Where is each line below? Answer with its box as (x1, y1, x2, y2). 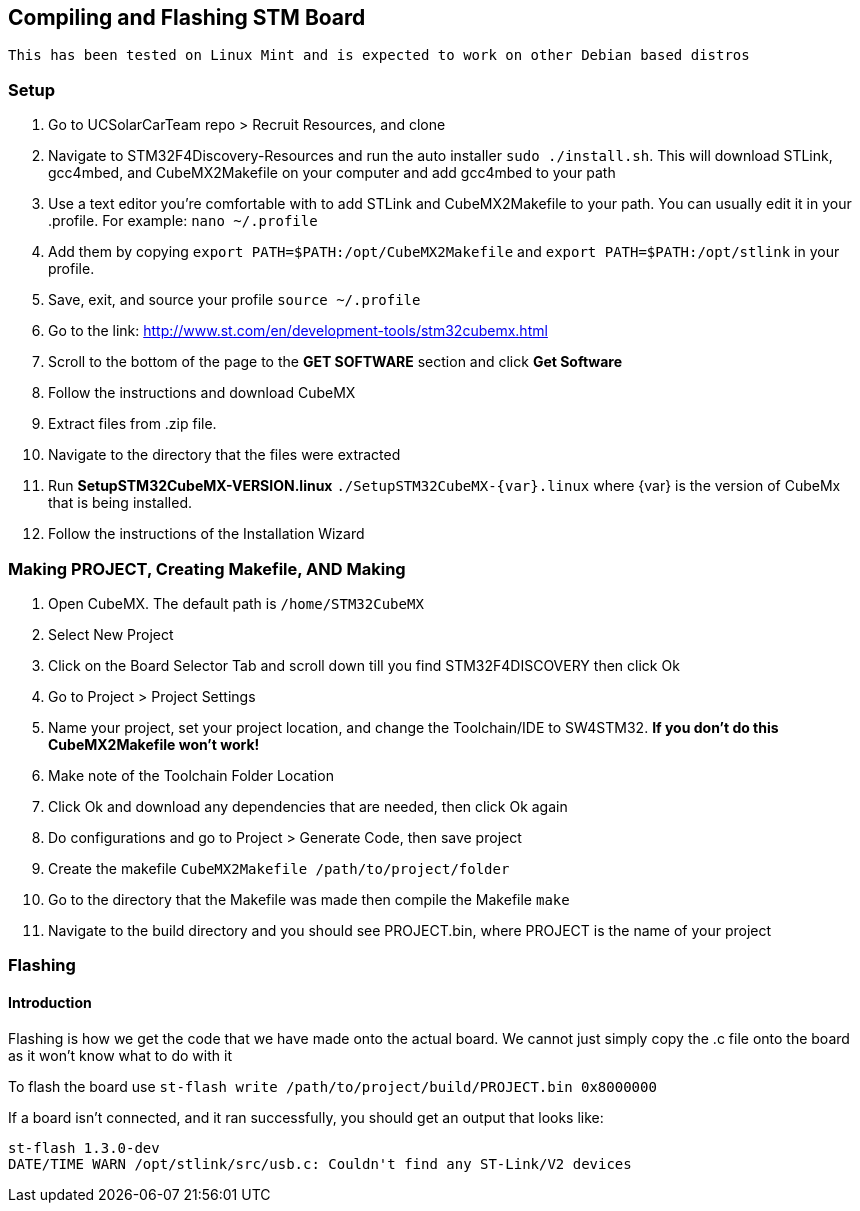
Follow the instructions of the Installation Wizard (48, 525, 365, 543)
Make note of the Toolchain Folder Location (48, 766, 334, 784)
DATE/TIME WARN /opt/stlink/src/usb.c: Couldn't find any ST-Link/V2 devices (8, 1155, 632, 1172)
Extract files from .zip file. (48, 415, 217, 433)
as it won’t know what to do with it (8, 1046, 232, 1064)
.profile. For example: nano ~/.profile (48, 212, 318, 230)
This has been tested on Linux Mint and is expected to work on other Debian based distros (8, 47, 750, 64)
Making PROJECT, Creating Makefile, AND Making (8, 558, 406, 579)
